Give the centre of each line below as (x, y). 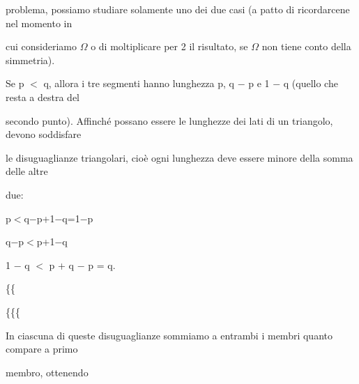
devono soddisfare (44, 134)
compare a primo (42, 349)
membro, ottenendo (47, 372)
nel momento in (39, 23)
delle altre (27, 171)
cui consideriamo (41, 46)
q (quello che (311, 83)
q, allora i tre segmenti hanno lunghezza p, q (139, 83)
